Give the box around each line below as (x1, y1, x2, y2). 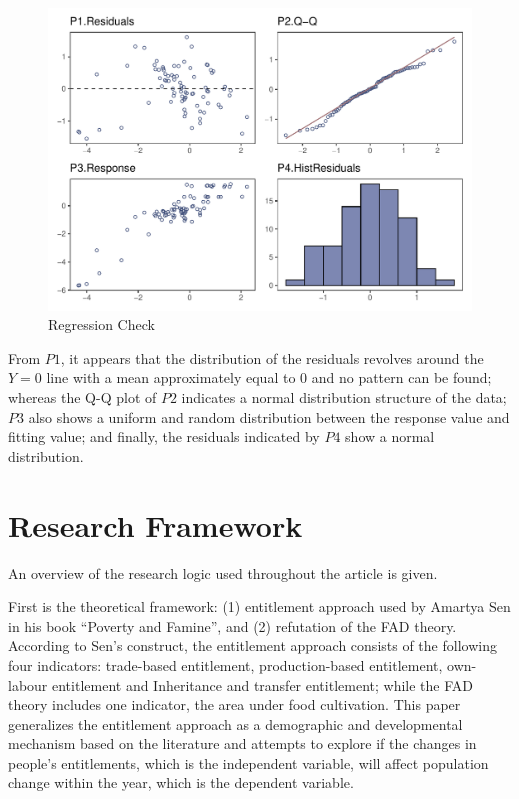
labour (8, 674, 48, 695)
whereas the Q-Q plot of (8, 387, 157, 408)
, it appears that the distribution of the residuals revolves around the (60, 347, 484, 368)
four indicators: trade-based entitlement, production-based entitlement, (8, 654, 443, 675)
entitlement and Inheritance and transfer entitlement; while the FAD (52, 674, 473, 695)
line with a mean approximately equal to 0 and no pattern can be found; (46, 367, 492, 388)
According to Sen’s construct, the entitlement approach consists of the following (8, 635, 497, 656)
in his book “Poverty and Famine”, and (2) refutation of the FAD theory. (8, 615, 457, 636)
